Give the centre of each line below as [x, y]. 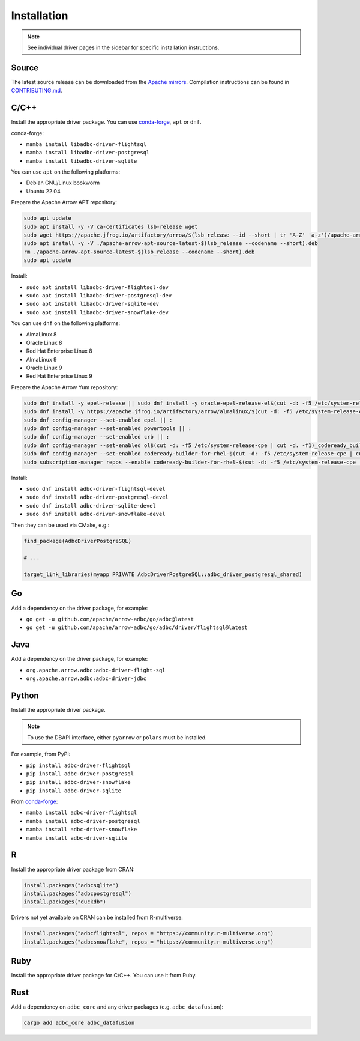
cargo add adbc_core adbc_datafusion [79, 1023]
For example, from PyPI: [41, 754]
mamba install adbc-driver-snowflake [82, 830]
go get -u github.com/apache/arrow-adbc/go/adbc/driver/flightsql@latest [137, 627]
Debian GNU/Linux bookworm [63, 183]
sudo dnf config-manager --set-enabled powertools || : [108, 429]
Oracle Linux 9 [44, 368]
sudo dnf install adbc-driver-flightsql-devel [96, 489]
